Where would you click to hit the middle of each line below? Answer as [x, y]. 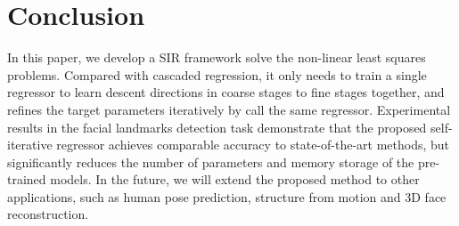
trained [27, 179]
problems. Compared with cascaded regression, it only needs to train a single [217, 74]
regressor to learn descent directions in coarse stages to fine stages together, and [226, 92]
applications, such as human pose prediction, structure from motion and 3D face [227, 196]
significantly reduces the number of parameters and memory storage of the [211, 161]
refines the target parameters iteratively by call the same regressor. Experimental [229, 109]
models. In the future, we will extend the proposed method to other [235, 179]
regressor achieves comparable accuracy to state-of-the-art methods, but [253, 145]
